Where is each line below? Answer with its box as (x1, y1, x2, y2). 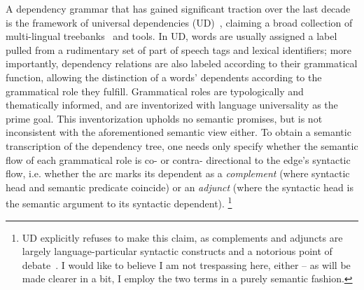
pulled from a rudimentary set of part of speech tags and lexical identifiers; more (6, 42, 352, 57)
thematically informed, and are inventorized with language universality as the (6, 97, 338, 112)
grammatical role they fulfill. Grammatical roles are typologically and (6, 83, 304, 98)
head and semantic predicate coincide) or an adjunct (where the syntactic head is (6, 179, 353, 194)
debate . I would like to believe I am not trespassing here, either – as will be (22, 257, 351, 272)
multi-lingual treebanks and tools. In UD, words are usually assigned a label (6, 29, 337, 43)
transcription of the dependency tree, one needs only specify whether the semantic (6, 138, 358, 153)
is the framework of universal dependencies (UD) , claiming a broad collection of (6, 15, 353, 29)
